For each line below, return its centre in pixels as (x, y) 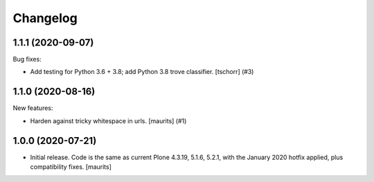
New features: (33, 108)
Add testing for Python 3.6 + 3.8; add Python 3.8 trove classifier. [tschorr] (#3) (142, 72)
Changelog (45, 18)
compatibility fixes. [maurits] (71, 167)
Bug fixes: (27, 60)
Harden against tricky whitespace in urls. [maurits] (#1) (108, 120)
